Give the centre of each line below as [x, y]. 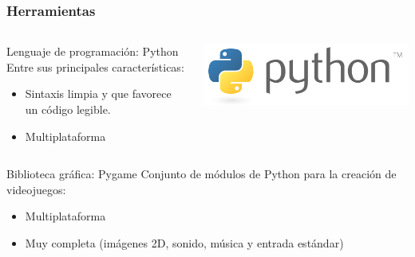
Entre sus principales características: [95, 66]
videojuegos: [36, 189]
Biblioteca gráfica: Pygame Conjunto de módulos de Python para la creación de [202, 174]
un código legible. [68, 109]
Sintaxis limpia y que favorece [98, 93]
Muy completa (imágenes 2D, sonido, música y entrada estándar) [184, 242]
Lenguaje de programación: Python [93, 51]
